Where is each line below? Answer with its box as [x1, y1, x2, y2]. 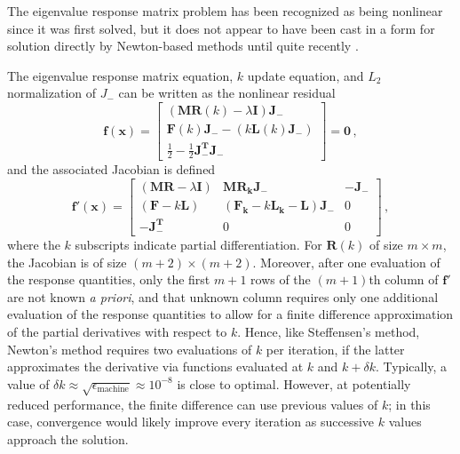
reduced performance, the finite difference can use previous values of [7, 394, 378, 413]
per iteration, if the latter [266, 339, 405, 358]
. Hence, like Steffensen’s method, [237, 323, 420, 341]
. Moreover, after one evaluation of [252, 252, 440, 271]
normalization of [7, 84, 97, 102]
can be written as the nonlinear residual [118, 84, 336, 102]
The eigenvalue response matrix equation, [7, 66, 234, 84]
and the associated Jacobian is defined [7, 160, 216, 179]
